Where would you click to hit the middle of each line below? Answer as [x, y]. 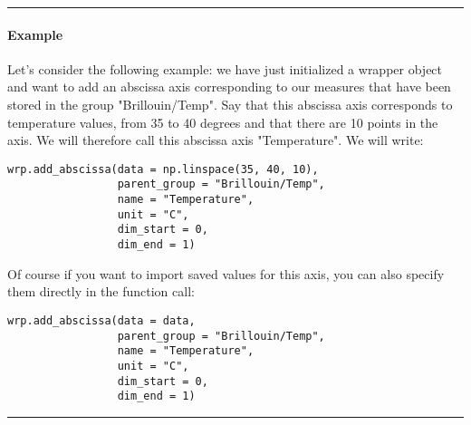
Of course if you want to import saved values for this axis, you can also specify [226, 273]
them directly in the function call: [101, 291]
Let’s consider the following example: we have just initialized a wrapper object [225, 68]
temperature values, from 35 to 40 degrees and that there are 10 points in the [223, 122]
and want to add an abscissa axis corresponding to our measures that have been [229, 87]
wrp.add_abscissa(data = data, [101, 320]
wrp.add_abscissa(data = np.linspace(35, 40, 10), [163, 169]
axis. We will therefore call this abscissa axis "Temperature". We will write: [216, 140]
